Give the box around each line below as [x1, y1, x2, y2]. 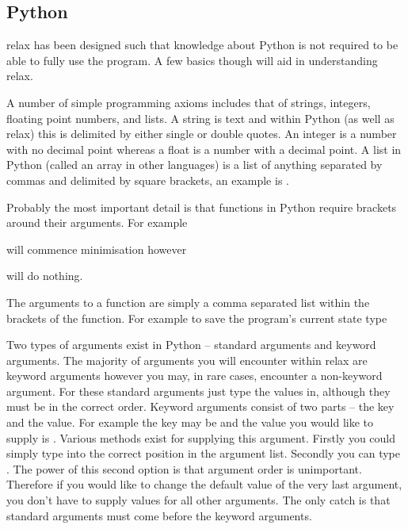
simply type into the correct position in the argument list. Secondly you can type [6, 445, 400, 462]
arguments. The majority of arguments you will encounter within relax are [6, 351, 368, 368]
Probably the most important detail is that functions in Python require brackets [6, 198, 397, 215]
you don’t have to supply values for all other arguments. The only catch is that [6, 492, 391, 508]
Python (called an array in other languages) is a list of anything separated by [6, 156, 383, 173]
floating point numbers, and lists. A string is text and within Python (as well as [6, 109, 395, 126]
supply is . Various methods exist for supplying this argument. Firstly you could [6, 429, 396, 446]
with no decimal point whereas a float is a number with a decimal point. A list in [6, 140, 402, 157]
